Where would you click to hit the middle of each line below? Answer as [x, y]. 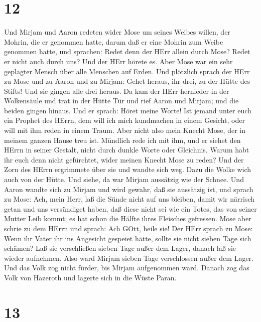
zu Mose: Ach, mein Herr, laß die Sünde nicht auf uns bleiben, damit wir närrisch [129, 199]
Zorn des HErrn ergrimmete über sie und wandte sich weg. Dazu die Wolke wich [127, 169]
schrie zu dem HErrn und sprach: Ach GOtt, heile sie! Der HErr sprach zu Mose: [128, 228]
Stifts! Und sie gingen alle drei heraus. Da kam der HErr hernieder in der [117, 91]
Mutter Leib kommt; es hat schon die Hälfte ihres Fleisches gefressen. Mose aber [128, 218]
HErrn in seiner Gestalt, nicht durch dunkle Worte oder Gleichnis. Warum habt [127, 150]
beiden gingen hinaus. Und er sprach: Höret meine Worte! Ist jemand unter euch [128, 110]
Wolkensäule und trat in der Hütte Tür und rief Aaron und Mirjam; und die [121, 101]
